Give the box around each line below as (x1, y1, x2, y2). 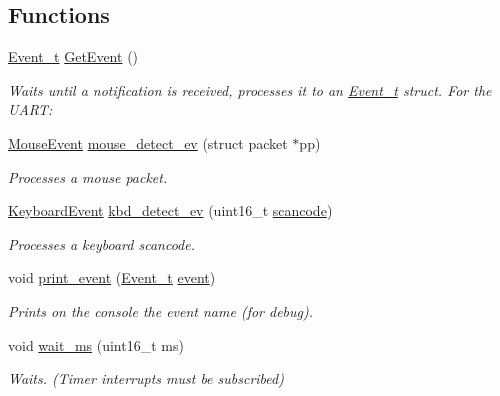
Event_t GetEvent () (8, 46, 139, 67)
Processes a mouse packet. (8, 166, 168, 187)
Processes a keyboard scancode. (8, 233, 195, 254)
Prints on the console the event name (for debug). (8, 300, 314, 321)
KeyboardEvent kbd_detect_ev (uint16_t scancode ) (8, 200, 333, 221)
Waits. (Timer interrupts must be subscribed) (8, 368, 284, 389)
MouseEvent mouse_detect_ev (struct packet (8, 132, 288, 153)
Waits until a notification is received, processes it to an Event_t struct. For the (8, 79, 492, 100)
